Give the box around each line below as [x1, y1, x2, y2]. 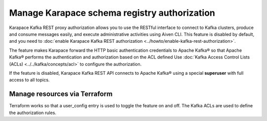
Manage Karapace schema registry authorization [9, 7, 215, 18]
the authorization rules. [9, 110, 56, 116]
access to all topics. [9, 77, 50, 83]
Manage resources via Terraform [9, 90, 113, 98]
